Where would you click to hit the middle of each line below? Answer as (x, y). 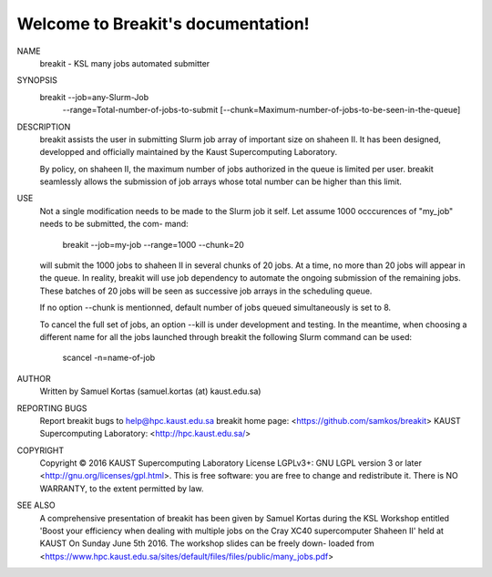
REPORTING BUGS (52, 408)
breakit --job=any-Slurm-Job (94, 97)
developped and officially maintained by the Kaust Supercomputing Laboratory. (188, 152)
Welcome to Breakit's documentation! (163, 24)
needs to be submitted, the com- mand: (114, 224)
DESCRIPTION (44, 127)
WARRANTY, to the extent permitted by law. (122, 489)
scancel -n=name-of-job (109, 358)
